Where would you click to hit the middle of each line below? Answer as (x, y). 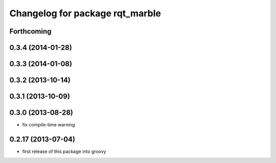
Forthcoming (30, 31)
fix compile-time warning (49, 125)
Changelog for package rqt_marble (85, 13)
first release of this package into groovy (64, 152)
